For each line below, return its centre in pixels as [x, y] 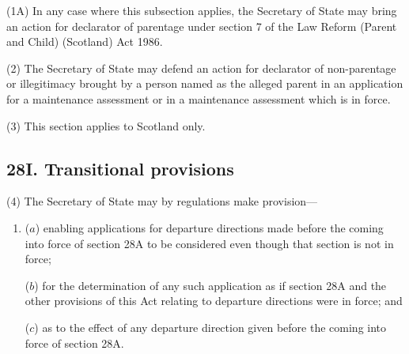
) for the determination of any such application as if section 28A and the [210, 285]
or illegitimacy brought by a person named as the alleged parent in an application [205, 83]
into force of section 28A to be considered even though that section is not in [209, 243]
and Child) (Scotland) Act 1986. [85, 41]
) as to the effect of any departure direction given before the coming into [210, 327]
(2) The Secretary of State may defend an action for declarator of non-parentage [201, 68]
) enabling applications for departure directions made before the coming [209, 227]
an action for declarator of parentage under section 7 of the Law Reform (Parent [202, 26]
